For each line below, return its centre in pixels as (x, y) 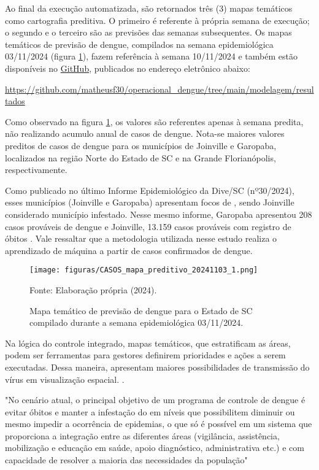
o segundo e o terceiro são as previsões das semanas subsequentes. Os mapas (148, 32)
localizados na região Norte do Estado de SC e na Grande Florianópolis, (140, 157)
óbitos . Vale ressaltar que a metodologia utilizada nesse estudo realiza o (141, 238)
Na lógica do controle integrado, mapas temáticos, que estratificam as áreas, (148, 343)
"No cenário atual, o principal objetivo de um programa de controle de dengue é (155, 400)
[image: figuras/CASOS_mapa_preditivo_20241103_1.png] (144, 270)
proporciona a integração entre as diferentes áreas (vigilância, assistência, (142, 435)
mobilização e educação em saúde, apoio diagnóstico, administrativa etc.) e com (155, 448)
